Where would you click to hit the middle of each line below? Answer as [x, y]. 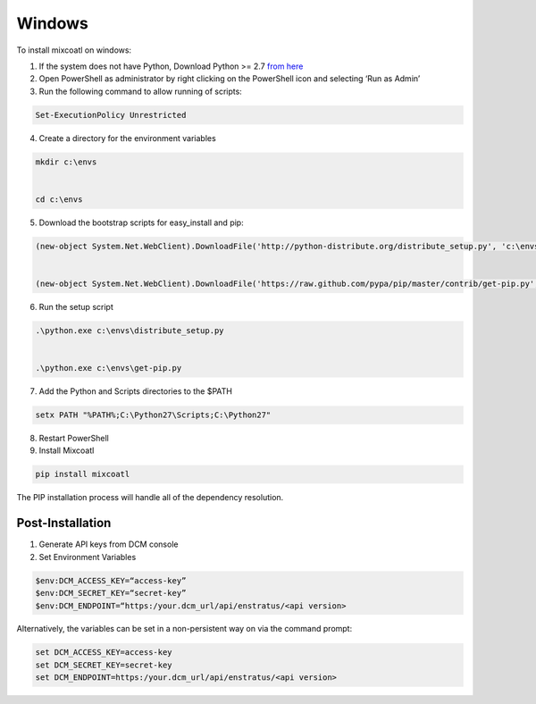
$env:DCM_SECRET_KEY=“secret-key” [111, 593]
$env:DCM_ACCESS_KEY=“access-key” [111, 580]
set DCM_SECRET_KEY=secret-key [104, 665]
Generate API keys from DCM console [109, 544]
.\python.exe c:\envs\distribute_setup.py [130, 330]
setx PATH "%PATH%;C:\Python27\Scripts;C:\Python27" [153, 415]
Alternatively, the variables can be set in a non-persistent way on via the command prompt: [184, 629]
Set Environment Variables [88, 557]
